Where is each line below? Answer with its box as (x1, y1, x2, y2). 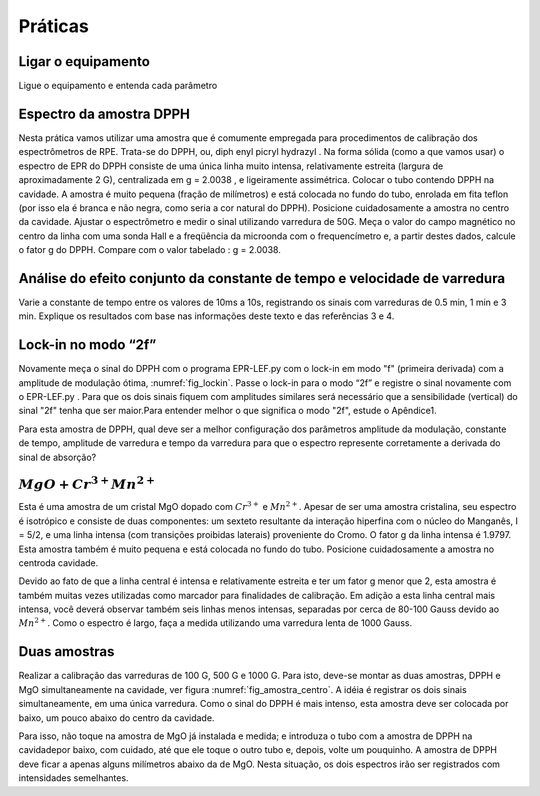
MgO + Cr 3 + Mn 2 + (18, 473, 155, 493)
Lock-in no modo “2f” (18, 336, 157, 354)
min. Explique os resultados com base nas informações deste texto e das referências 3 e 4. (18, 310, 395, 322)
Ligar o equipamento (18, 53, 150, 70)
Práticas (18, 15, 89, 37)
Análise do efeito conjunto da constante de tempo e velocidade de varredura (18, 270, 505, 287)
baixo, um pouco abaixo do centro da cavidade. (18, 711, 215, 724)
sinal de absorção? (18, 451, 97, 463)
